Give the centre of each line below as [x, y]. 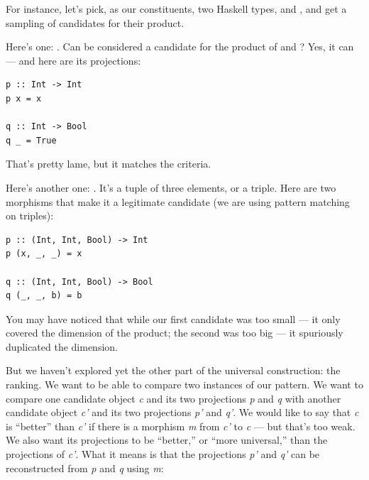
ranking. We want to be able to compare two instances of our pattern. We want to [184, 384]
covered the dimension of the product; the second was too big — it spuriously [175, 333]
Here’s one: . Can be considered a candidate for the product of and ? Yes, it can [180, 47]
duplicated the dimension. [62, 346]
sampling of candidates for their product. [95, 22]
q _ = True [31, 140]
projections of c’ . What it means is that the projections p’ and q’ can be [163, 454]
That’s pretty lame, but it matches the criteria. [109, 164]
